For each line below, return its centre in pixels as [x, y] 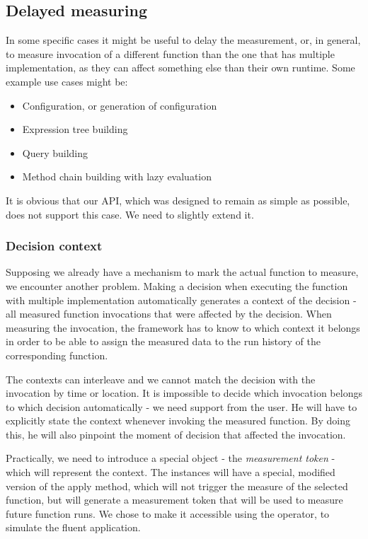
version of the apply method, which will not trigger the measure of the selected [177, 486]
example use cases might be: [67, 81]
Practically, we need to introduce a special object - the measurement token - [171, 458]
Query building [55, 152]
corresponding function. [57, 355]
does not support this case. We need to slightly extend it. [130, 214]
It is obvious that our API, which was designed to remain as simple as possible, [178, 200]
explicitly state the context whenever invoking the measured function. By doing [178, 421]
